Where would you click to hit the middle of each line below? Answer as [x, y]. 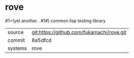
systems [17, 48]
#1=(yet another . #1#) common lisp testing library [55, 21]
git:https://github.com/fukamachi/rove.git [79, 32]
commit [16, 40]
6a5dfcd [41, 40]
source [15, 32]
